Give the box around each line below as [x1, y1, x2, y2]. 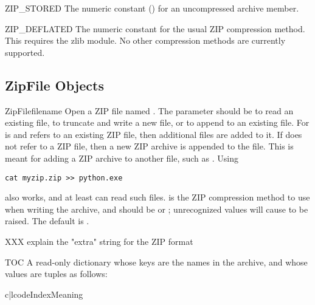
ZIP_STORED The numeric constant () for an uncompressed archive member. [5, 2, 299, 14]
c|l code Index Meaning [5, 287, 83, 300]
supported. [5, 46, 45, 58]
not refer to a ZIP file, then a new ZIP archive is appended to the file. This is [5, 140, 294, 152]
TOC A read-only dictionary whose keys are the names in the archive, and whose [5, 255, 308, 268]
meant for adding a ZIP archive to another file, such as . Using [5, 151, 238, 164]
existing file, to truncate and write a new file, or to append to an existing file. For [5, 116, 310, 129]
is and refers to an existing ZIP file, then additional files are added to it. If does [5, 128, 302, 140]
